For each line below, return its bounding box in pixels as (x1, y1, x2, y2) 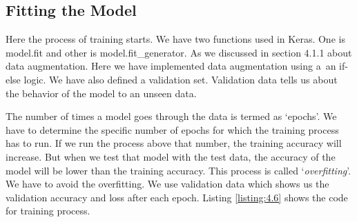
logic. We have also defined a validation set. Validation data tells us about (23, 72, 338, 86)
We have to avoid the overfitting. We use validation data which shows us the (6, 176, 329, 191)
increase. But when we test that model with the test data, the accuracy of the (6, 149, 336, 163)
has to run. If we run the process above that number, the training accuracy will (6, 136, 342, 150)
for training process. (6, 203, 90, 218)
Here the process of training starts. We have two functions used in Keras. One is (6, 32, 345, 46)
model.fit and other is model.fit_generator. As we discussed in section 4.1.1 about (6, 45, 352, 59)
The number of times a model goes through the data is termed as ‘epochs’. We (6, 109, 337, 123)
